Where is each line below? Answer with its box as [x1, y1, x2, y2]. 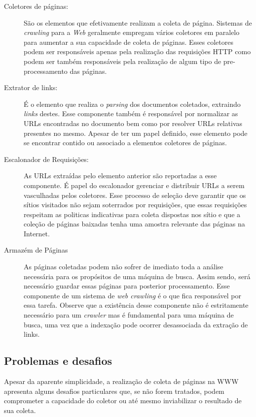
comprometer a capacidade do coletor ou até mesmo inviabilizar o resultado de [4, 395, 242, 406]
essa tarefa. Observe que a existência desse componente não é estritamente [24, 300, 249, 310]
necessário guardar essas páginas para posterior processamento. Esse [24, 281, 230, 291]
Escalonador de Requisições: [4, 154, 89, 164]
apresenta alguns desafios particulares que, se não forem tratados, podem [4, 385, 224, 396]
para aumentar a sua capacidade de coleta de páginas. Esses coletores [24, 36, 233, 47]
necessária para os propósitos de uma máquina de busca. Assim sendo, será [24, 271, 251, 281]
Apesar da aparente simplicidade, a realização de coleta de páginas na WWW [4, 376, 239, 386]
